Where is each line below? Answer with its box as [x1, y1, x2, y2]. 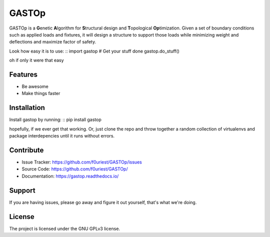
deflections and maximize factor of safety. [9, 39, 96, 45]
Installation [9, 103, 45, 112]
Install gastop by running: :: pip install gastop [9, 116, 102, 122]
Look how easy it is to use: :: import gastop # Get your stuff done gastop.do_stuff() [9, 48, 180, 54]
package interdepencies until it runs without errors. [9, 133, 115, 139]
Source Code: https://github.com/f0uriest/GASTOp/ [21, 166, 128, 172]
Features [9, 70, 37, 78]
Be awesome [21, 83, 48, 89]
